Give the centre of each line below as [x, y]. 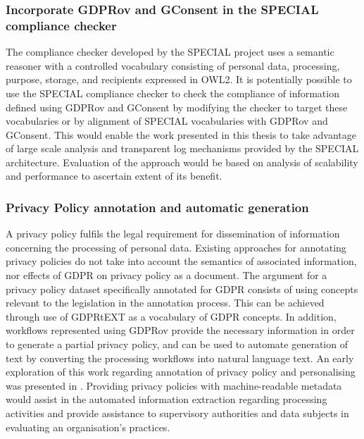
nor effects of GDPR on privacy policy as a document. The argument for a [167, 275]
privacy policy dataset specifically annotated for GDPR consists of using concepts [182, 289]
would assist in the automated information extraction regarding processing [167, 399]
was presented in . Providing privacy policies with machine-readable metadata [174, 385]
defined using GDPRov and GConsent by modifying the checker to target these [177, 107]
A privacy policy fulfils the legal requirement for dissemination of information [173, 234]
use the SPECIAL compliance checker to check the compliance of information [172, 93]
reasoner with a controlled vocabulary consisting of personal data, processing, [173, 65]
